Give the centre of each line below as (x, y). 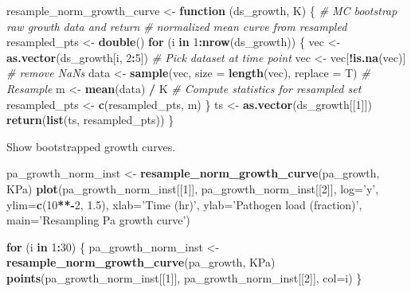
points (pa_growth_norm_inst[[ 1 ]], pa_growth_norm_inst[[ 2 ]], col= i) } (184, 277)
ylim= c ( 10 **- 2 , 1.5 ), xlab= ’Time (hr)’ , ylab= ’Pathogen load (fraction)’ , (184, 204)
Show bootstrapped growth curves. (91, 146)
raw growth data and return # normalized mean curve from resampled (177, 26)
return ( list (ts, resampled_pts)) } (90, 120)
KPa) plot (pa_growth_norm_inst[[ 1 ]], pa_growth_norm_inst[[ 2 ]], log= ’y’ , (193, 188)
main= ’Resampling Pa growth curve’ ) (98, 220)
